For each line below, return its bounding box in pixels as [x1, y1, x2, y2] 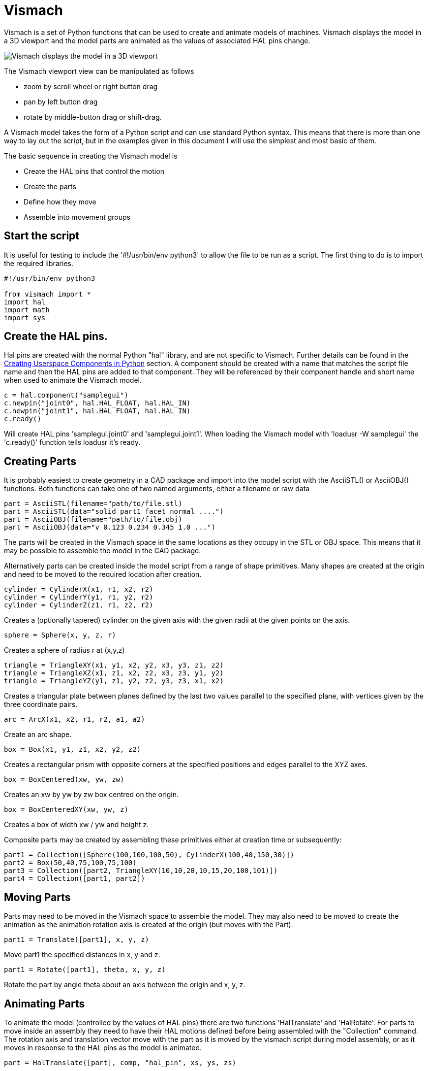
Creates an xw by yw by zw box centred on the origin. [4, 790, 179, 799]
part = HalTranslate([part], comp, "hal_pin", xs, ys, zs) [4, 1058, 237, 1067]
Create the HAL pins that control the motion [24, 167, 164, 175]
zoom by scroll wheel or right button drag [24, 82, 158, 91]
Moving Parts [4, 891, 71, 904]
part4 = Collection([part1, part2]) [4, 874, 145, 883]
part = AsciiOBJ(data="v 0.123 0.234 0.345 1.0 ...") [4, 523, 215, 532]
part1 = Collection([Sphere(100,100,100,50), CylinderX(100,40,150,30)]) [4, 851, 295, 859]
